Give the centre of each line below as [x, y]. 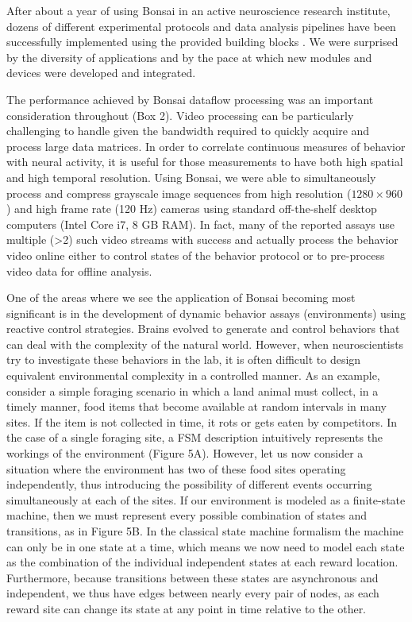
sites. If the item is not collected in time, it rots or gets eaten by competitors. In [202, 421]
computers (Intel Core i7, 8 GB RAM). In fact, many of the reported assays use [201, 224]
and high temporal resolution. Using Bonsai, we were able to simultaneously [191, 177]
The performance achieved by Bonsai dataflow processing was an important [190, 99]
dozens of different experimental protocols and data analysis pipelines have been [201, 26]
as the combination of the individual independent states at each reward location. [202, 562]
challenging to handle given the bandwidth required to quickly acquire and [188, 131]
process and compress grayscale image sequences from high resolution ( [179, 193]
